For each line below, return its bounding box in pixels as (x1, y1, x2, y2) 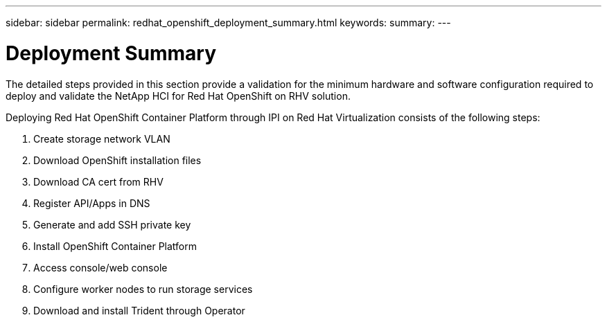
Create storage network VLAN (33, 132, 170, 145)
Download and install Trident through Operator (33, 304, 245, 316)
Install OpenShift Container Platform (33, 240, 197, 252)
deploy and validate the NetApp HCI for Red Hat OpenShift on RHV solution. (6, 89, 351, 102)
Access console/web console (33, 261, 168, 274)
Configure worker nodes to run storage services (33, 283, 253, 295)
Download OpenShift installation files (33, 154, 202, 166)
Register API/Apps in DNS (33, 197, 150, 209)
